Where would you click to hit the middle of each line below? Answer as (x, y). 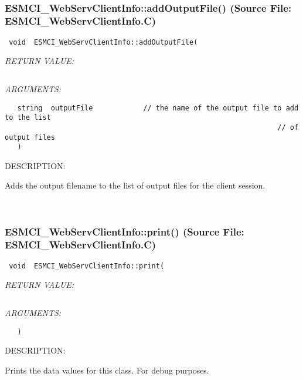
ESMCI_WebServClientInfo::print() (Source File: (125, 231)
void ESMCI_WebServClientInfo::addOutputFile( (103, 42)
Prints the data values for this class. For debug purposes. (107, 370)
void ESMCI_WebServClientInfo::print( (87, 266)
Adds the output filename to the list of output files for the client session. (135, 185)
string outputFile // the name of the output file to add (158, 108)
